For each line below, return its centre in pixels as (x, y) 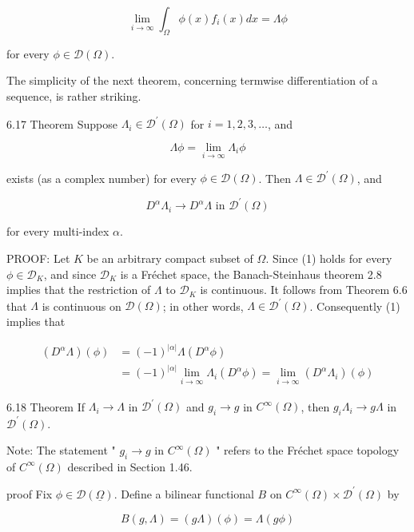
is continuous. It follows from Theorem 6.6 (304, 290)
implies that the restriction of (79, 290)
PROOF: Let (38, 258)
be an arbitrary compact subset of (170, 258)
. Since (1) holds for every (329, 258)
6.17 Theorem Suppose (62, 123)
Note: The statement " (61, 450)
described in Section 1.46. (130, 466)
